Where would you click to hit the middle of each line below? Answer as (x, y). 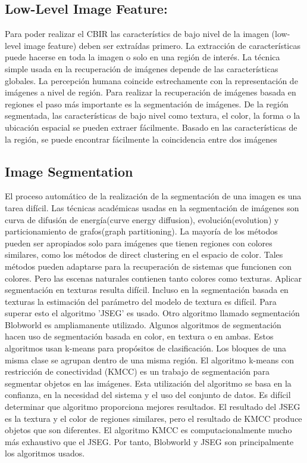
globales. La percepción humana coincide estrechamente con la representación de (151, 80)
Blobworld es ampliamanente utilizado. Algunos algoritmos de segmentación (143, 324)
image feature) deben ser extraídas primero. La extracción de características (162, 45)
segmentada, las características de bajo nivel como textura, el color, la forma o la (153, 115)
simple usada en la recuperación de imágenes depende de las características (142, 68)
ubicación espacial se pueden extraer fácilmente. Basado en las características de (151, 127)
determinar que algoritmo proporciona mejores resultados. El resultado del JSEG (153, 407)
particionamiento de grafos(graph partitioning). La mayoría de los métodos (141, 231)
